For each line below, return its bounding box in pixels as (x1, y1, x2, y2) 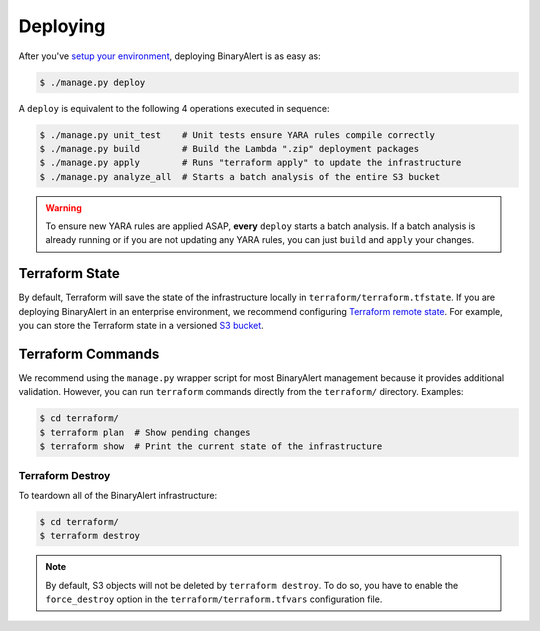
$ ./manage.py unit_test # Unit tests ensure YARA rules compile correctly (39, 129, 435, 140)
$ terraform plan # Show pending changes (39, 426, 251, 438)
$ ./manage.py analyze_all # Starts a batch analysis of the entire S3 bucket (39, 171, 441, 182)
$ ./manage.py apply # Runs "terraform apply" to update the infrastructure (39, 157, 462, 169)
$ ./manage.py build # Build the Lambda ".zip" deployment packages (39, 143, 420, 154)
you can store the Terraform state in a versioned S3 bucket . (18, 320, 264, 332)
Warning (45, 201, 82, 214)
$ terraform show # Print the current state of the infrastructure (39, 441, 383, 452)
